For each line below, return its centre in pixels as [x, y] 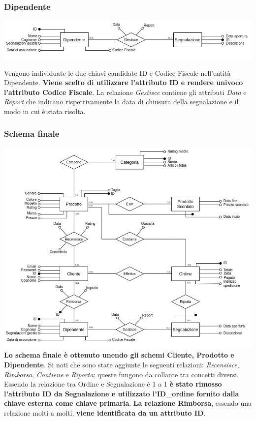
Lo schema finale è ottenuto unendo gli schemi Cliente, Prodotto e [119, 355]
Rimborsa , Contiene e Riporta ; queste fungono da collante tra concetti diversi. [121, 374]
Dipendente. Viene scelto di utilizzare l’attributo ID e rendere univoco [124, 82]
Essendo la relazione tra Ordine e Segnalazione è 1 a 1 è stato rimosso [113, 384]
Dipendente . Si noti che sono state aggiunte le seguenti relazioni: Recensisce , [122, 365]
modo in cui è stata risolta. [45, 111]
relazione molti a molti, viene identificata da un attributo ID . [105, 413]
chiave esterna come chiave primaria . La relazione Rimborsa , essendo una [128, 403]
